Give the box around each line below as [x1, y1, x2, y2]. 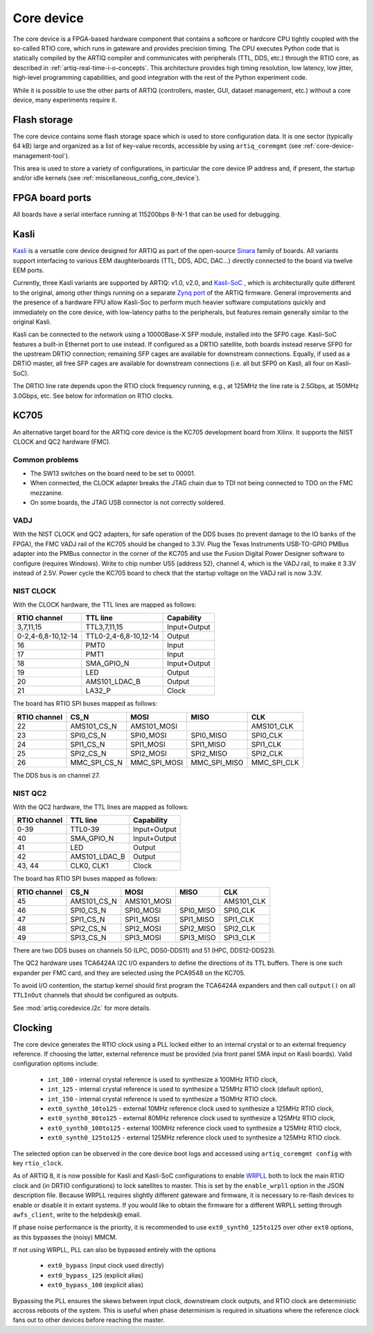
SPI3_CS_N [70, 932, 107, 942]
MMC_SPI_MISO [190, 758, 244, 767]
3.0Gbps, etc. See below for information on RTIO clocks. [12, 392, 174, 400]
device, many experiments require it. [12, 96, 117, 104]
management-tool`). [12, 151, 70, 159]
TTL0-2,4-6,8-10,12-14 [85, 631, 159, 641]
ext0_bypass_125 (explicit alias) [47, 1271, 144, 1279]
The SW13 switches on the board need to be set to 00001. [30, 469, 196, 478]
